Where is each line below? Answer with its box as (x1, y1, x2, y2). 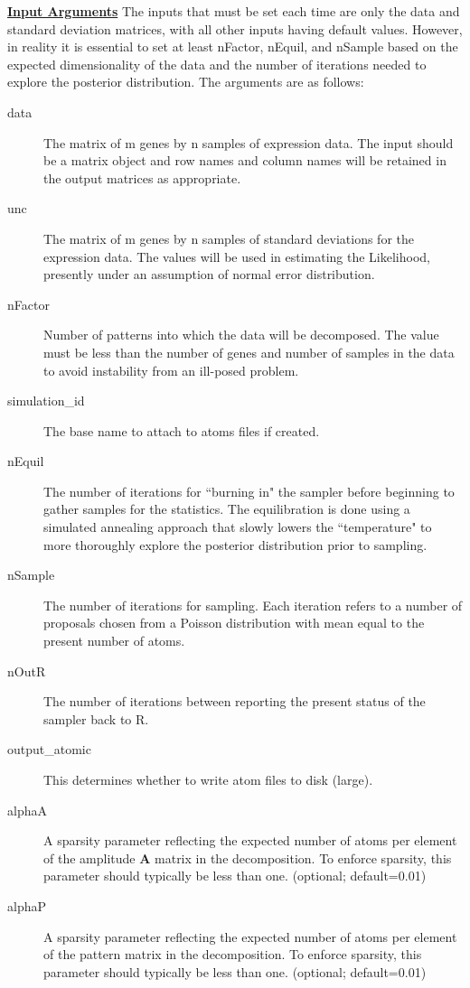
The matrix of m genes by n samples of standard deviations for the (43, 228, 414, 247)
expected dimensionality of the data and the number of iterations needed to (7, 54, 427, 73)
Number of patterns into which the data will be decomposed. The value (43, 325, 439, 344)
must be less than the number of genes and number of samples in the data (43, 342, 455, 361)
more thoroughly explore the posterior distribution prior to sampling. (43, 535, 428, 554)
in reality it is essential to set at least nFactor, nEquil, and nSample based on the (7, 37, 458, 56)
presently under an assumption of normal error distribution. (43, 265, 375, 284)
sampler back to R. (43, 709, 149, 728)
